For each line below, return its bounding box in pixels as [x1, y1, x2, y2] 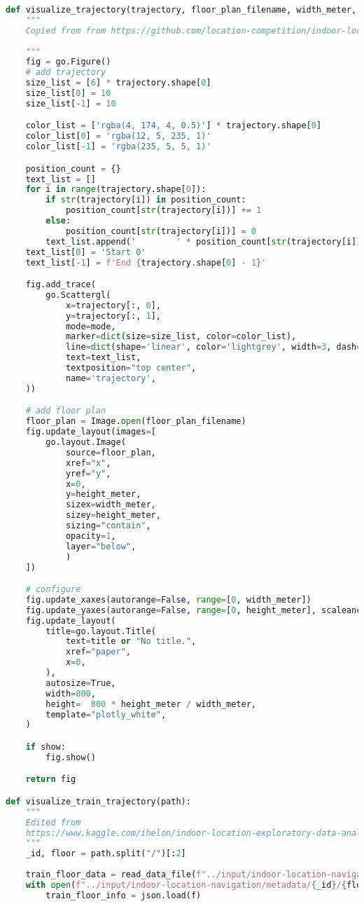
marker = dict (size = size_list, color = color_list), [65, 331, 297, 342]
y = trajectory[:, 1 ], [65, 310, 161, 321]
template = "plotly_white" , [45, 709, 167, 720]
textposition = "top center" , [65, 363, 197, 373]
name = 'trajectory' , [65, 373, 156, 383]
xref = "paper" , [65, 647, 132, 657]
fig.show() [45, 752, 96, 762]
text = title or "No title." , [65, 636, 197, 647]
